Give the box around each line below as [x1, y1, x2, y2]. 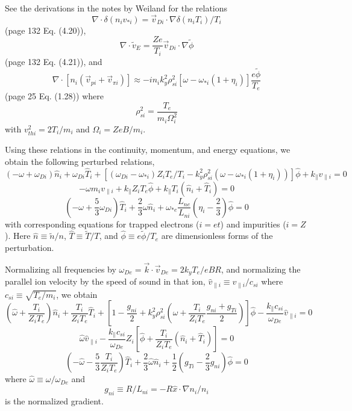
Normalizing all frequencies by [5, 262, 116, 275]
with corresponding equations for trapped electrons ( [5, 217, 200, 230]
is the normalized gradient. [5, 395, 104, 407]
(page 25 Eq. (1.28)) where [5, 90, 104, 102]
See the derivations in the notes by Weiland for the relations [5, 2, 228, 14]
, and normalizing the [221, 262, 301, 275]
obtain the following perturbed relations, [5, 155, 155, 167]
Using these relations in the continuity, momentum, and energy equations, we [5, 143, 291, 156]
